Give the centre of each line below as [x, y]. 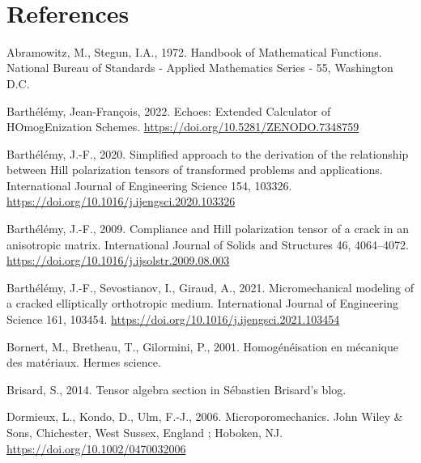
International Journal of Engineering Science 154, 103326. [149, 185]
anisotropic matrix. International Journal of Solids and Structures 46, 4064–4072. [208, 244]
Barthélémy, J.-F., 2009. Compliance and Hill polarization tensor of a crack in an [208, 229]
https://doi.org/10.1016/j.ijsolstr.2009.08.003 [118, 260]
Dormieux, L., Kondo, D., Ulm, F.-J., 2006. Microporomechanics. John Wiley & [205, 416]
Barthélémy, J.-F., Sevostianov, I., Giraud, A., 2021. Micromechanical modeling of [210, 287]
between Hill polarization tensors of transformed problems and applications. [195, 170]
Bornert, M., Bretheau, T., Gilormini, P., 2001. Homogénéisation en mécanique [202, 346]
